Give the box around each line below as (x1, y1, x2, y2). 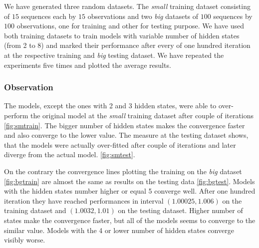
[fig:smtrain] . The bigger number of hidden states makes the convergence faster (4, 120, 245, 130)
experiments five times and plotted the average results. (4, 59, 171, 70)
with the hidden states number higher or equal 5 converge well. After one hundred (4, 186, 256, 196)
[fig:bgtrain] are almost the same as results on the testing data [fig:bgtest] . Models (4, 176, 255, 186)
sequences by (213, 10, 253, 21)
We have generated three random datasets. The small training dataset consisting (4, 1, 251, 11)
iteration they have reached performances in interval (4, 195, 164, 206)
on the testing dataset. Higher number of (118, 205, 243, 216)
